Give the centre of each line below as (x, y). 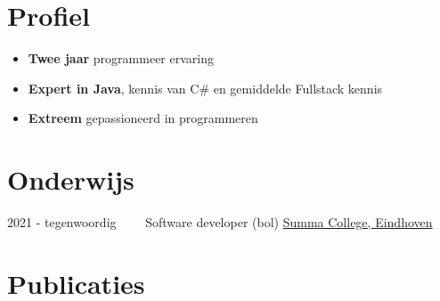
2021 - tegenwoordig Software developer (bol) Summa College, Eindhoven (220, 222)
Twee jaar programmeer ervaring (121, 58)
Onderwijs (71, 179)
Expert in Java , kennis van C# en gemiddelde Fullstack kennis (205, 88)
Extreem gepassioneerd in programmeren (143, 118)
